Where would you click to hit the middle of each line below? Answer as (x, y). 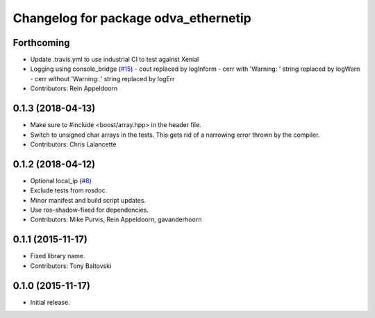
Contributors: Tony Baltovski (71, 266)
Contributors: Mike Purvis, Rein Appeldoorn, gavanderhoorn (116, 219)
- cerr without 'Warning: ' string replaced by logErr (102, 78)
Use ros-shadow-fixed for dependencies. (89, 210)
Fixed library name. (58, 256)
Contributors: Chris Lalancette (73, 144)
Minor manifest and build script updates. (88, 200)
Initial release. (50, 302)
